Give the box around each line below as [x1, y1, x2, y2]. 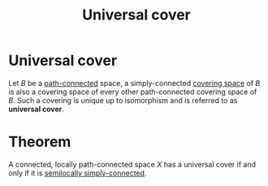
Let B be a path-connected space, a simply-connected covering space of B [8, 78, 261, 88]
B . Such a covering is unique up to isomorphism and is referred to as [8, 95, 238, 105]
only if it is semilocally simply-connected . [8, 168, 147, 178]
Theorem [8, 132, 71, 151]
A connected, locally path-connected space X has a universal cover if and [8, 159, 257, 169]
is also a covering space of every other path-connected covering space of [8, 87, 257, 97]
